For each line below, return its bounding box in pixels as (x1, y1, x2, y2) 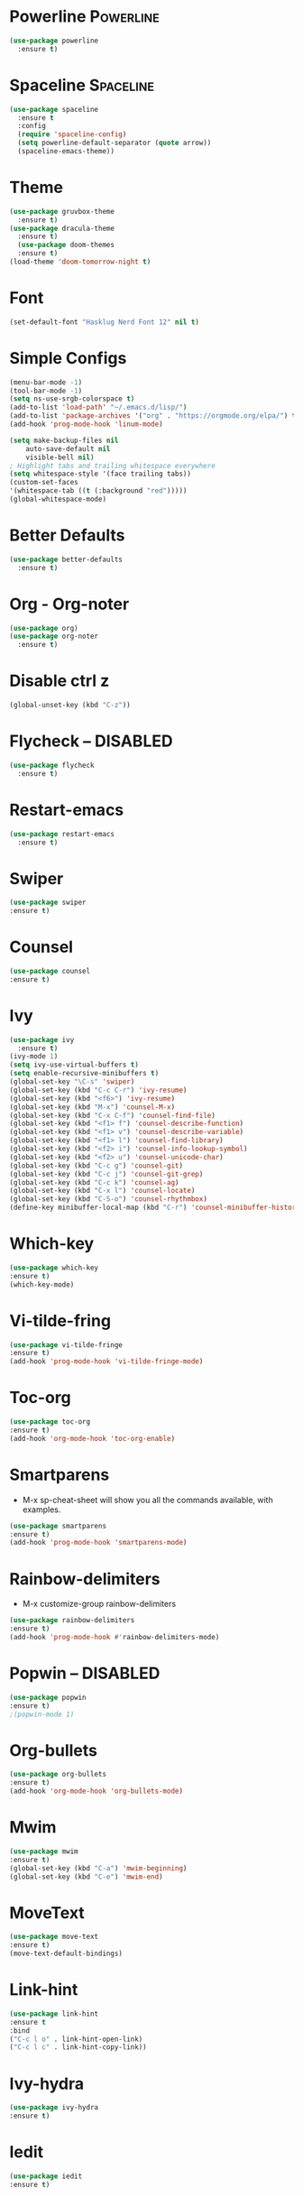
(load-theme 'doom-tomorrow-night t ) (9, 257, 151, 267)
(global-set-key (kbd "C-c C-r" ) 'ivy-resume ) (9, 1085, 188, 1094)
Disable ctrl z (9, 670, 110, 691)
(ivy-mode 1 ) (9, 1052, 59, 1061)
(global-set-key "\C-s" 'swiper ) (9, 1077, 135, 1086)
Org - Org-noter (9, 594, 130, 614)
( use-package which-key (9, 1263, 99, 1272)
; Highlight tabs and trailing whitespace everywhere (9, 461, 216, 470)
